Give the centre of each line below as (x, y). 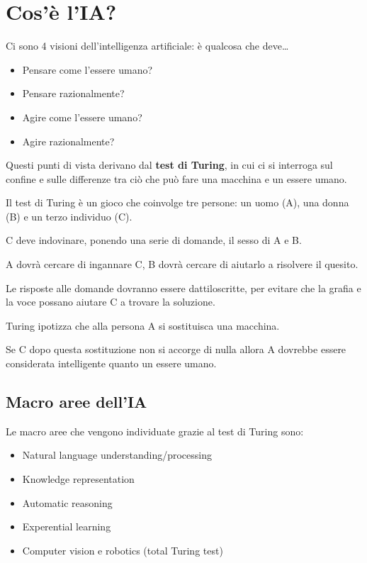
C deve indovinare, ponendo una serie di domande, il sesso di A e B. (154, 240)
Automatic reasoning (67, 502)
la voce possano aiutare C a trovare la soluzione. (111, 302)
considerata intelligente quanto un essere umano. (111, 363)
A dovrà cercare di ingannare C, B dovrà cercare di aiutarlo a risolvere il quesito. (182, 264)
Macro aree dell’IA (77, 402)
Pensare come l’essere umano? (87, 69)
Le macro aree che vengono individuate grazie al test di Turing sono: (155, 431)
